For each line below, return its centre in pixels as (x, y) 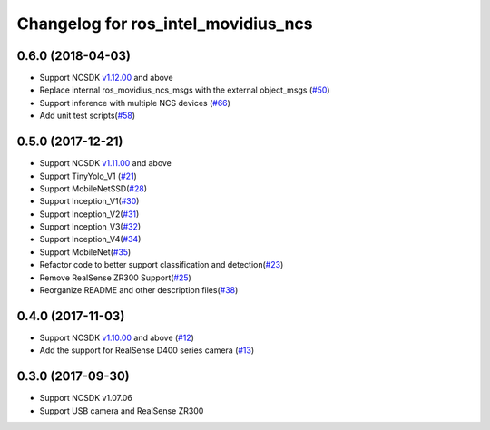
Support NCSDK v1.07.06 (86, 398)
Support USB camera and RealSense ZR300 (122, 410)
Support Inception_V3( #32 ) (90, 227)
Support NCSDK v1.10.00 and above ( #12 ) (117, 337)
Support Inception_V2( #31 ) (89, 214)
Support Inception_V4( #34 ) (90, 239)
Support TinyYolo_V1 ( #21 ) (88, 176)
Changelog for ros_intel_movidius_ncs (165, 24)
